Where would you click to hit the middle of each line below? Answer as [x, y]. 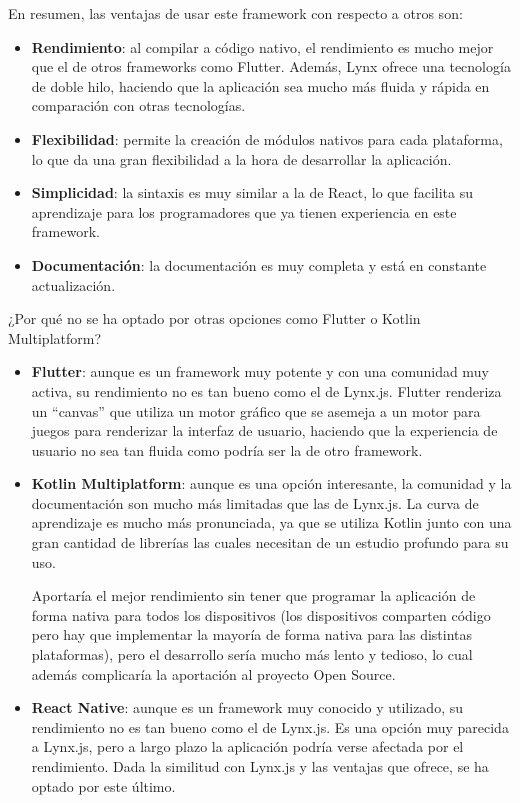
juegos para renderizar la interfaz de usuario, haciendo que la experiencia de [264, 430]
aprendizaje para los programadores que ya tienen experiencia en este [244, 211]
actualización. [73, 284]
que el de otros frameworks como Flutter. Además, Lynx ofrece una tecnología [271, 66]
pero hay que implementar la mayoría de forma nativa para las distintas [252, 634]
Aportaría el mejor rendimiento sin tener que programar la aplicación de [253, 595]
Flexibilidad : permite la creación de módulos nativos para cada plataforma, [267, 138]
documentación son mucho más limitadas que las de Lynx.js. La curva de [255, 502]
